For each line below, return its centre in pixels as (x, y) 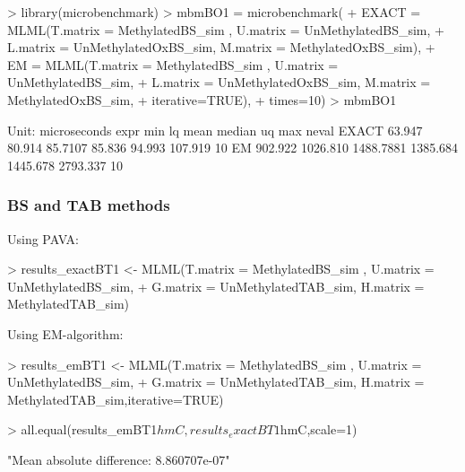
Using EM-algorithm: (65, 333)
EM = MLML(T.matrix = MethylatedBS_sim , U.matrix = (173, 64)
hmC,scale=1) (319, 429)
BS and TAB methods (89, 205)
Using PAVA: (43, 238)
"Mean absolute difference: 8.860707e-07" (119, 459)
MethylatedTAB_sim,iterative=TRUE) (116, 399)
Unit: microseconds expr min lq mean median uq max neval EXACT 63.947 (215, 130)
